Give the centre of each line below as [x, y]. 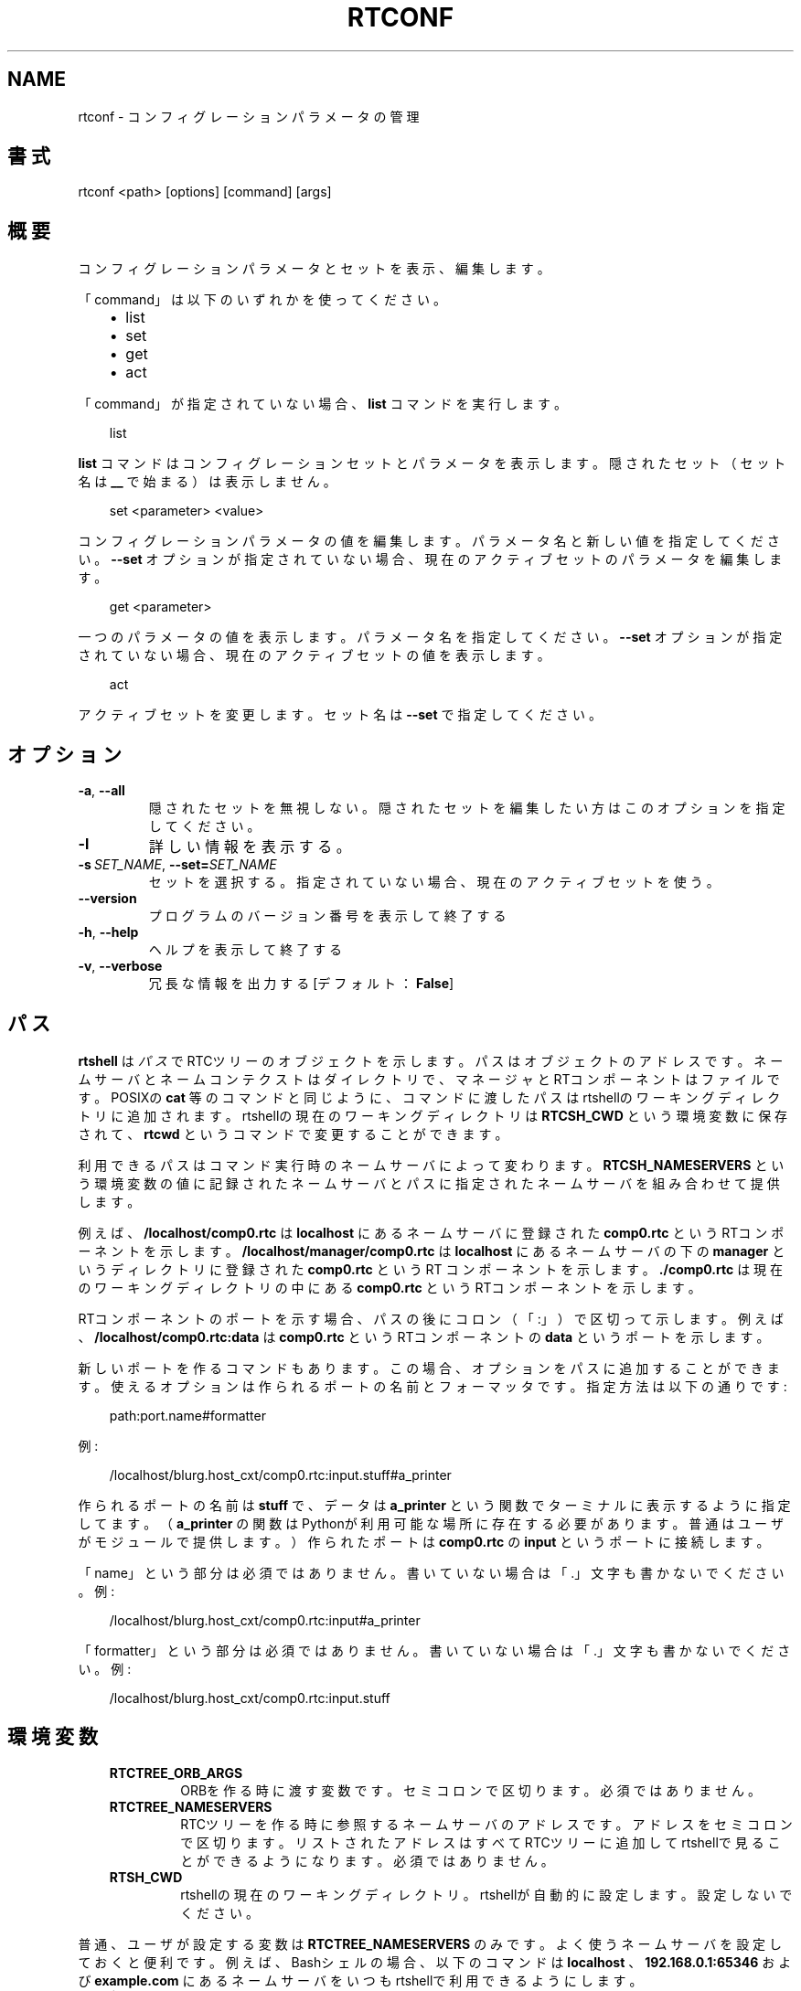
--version [107, 899]
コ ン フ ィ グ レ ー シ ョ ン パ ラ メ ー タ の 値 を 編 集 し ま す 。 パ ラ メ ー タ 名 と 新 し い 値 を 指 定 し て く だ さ [429, 541]
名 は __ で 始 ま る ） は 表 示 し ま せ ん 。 [207, 482]
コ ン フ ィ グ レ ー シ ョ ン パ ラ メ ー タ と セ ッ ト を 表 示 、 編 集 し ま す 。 [314, 269]
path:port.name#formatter [187, 1415]
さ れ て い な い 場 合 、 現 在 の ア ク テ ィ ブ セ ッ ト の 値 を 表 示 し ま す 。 [314, 655]
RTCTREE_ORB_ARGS [176, 1773]
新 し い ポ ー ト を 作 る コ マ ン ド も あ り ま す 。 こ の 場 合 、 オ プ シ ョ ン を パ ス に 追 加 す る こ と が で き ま [429, 1368]
